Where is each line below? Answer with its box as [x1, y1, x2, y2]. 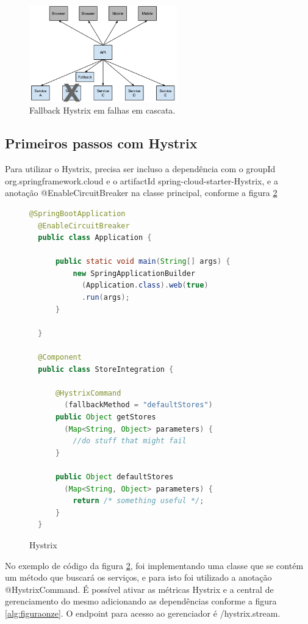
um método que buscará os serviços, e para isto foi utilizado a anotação [5, 571, 272, 584]
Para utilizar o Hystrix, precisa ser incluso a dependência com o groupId [5, 162, 276, 175]
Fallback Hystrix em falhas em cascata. [29, 104, 176, 117]
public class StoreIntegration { [38, 365, 174, 374]
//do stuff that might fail [73, 437, 187, 446]
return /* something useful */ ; [73, 496, 204, 506]
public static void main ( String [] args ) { [55, 257, 231, 266]
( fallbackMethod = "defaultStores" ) [64, 401, 213, 410]
